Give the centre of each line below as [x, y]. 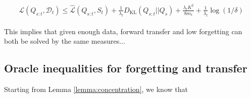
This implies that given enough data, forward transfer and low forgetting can [123, 31]
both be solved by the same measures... [65, 41]
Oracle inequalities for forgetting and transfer [126, 68]
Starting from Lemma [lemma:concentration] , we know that [96, 89]
